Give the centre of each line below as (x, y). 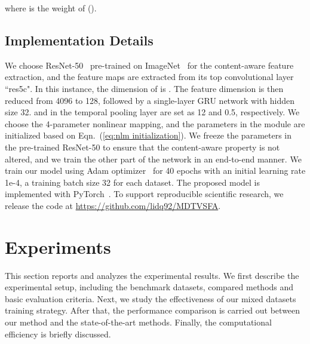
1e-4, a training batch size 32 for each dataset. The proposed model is (132, 182)
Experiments (58, 246)
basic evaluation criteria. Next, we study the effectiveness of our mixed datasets (151, 298)
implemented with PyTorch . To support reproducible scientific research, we (144, 194)
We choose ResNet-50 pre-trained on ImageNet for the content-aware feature (149, 65)
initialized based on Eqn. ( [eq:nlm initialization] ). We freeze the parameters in (148, 135)
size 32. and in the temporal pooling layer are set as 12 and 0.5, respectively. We (152, 112)
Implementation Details (79, 40)
